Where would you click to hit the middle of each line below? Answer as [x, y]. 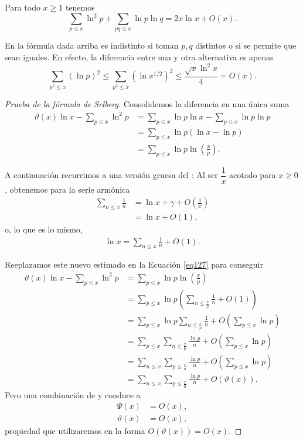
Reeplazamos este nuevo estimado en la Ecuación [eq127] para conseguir [134, 264]
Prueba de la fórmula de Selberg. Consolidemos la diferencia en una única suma [147, 104]
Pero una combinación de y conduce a [73, 394]
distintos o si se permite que [246, 45]
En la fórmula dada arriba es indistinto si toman [92, 45]
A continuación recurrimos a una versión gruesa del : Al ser [111, 175]
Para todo [23, 7]
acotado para [253, 175]
